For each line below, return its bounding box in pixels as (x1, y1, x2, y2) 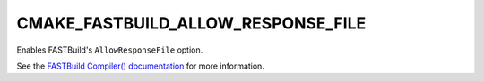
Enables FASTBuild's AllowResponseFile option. (16, 45, 203, 55)
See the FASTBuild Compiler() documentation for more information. (16, 61, 264, 71)
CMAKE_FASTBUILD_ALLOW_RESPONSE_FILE (16, 13, 367, 33)
